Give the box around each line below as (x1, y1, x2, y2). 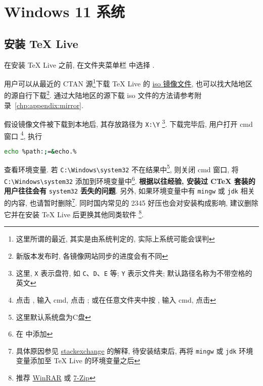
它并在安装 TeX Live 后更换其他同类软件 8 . (4, 208, 144, 219)
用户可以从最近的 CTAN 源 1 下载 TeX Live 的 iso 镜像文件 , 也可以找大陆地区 (4, 77, 253, 88)
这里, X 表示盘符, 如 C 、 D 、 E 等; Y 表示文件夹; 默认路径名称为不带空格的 (16, 267, 252, 278)
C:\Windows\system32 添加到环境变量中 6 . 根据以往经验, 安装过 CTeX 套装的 (4, 174, 255, 186)
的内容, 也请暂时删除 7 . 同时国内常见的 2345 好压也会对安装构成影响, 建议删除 (4, 196, 258, 208)
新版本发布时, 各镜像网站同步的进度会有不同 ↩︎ (16, 251, 168, 261)
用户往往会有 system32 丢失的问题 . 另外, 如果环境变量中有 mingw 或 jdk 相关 (4, 185, 255, 196)
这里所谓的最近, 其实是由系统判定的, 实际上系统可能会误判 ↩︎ (16, 233, 215, 244)
